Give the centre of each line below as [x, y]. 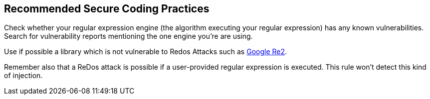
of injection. [23, 76]
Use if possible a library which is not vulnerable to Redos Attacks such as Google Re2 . [146, 52]
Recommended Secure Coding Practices [107, 9]
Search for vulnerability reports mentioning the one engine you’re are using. [128, 36]
